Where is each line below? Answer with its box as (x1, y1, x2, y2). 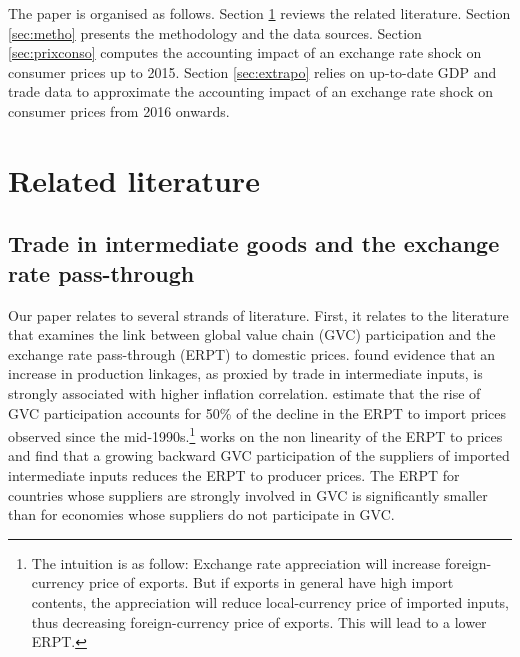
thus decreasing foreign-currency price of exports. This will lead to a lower (31, 611, 487, 632)
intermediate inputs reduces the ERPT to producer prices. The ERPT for (8, 464, 460, 485)
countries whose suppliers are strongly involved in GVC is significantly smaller (8, 484, 488, 505)
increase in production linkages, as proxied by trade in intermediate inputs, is (8, 363, 483, 384)
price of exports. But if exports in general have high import (89, 572, 454, 593)
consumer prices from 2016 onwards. (8, 100, 230, 121)
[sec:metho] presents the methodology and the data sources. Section (8, 22, 422, 43)
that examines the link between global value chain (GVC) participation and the (8, 324, 496, 345)
